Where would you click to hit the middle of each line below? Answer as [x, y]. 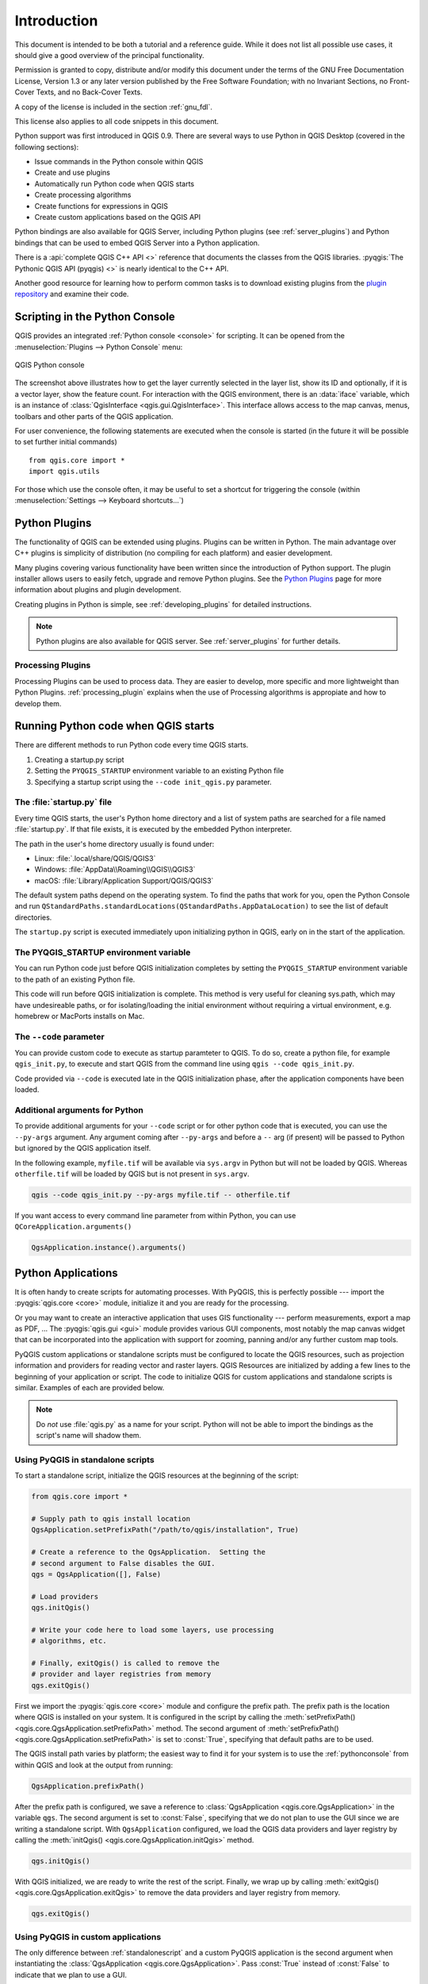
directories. [33, 917]
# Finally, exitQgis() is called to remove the [125, 1663]
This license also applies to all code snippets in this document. [117, 121]
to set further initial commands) [66, 442]
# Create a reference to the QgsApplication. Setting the [148, 1552]
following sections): [47, 147]
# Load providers [65, 1596]
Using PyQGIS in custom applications [88, 1936]
